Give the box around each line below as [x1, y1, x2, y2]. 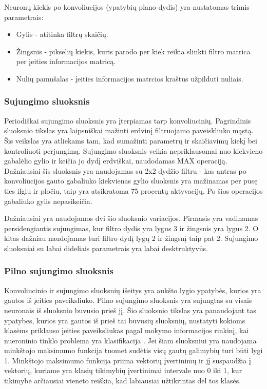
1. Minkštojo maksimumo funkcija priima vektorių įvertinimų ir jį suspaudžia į [4, 355, 251, 365]
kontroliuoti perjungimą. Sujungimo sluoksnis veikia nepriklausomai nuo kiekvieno [4, 145, 263, 156]
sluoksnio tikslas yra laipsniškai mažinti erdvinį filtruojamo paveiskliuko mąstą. [4, 125, 254, 136]
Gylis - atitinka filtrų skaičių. [16, 29, 108, 39]
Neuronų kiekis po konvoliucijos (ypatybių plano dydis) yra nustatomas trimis [4, 2, 250, 12]
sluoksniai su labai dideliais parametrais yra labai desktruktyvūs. [4, 242, 208, 253]
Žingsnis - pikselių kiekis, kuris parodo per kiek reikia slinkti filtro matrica [16, 46, 251, 56]
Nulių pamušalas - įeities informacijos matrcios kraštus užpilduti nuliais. [16, 73, 243, 84]
